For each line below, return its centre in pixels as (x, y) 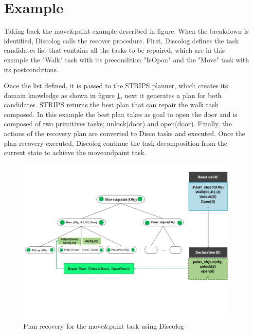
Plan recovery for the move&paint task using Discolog (104, 326)
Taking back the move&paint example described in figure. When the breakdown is (126, 31)
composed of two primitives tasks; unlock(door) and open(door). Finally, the (118, 124)
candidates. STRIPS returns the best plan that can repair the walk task (111, 105)
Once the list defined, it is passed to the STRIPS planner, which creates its (116, 86)
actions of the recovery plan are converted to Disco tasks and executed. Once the (125, 133)
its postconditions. (31, 69)
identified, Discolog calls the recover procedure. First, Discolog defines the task (121, 40)
